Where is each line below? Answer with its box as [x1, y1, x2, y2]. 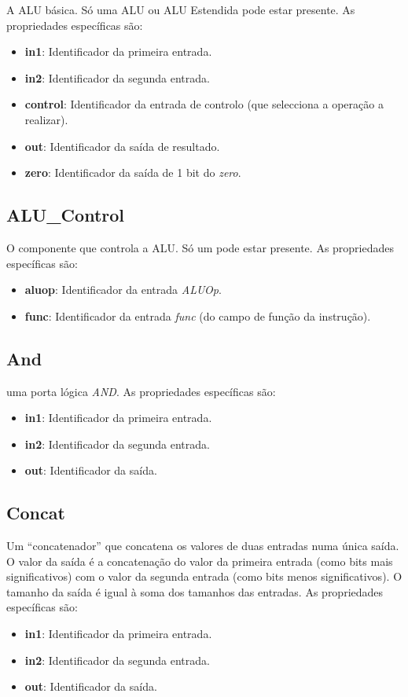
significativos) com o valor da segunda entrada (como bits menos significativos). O [6, 568, 402, 585]
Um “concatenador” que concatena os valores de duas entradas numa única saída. [6, 537, 399, 554]
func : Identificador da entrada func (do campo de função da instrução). [24, 307, 371, 324]
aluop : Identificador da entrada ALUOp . [24, 281, 222, 298]
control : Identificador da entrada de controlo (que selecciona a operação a [24, 96, 384, 112]
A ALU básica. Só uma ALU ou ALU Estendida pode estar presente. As [6, 2, 355, 17]
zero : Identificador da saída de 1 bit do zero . [24, 164, 241, 181]
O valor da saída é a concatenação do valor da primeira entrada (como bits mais [6, 552, 393, 569]
